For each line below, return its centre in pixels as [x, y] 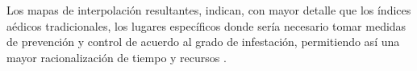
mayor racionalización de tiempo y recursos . [117, 57]
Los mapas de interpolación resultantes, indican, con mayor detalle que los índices [209, 10]
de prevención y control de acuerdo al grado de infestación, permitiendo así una [203, 42]
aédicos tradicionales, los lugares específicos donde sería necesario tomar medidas [206, 25]
